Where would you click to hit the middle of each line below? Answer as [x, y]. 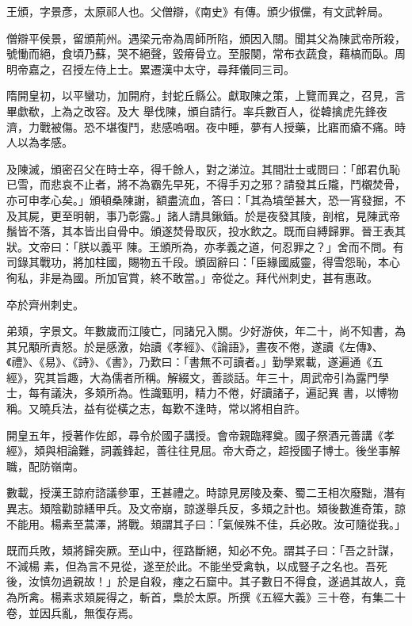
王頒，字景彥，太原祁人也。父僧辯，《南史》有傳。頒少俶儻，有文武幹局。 [198, 11]
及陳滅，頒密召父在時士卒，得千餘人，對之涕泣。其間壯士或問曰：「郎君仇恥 [203, 168]
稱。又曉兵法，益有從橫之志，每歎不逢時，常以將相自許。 [156, 408]
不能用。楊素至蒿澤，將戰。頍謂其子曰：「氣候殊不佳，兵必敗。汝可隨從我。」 [206, 523]
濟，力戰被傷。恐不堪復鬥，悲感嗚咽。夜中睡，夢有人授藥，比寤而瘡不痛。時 [206, 126]
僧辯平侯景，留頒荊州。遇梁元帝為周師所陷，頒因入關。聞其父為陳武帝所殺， [206, 38]
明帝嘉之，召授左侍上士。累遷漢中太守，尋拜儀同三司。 [151, 69]
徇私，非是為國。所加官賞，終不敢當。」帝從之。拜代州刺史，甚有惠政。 [192, 277]
